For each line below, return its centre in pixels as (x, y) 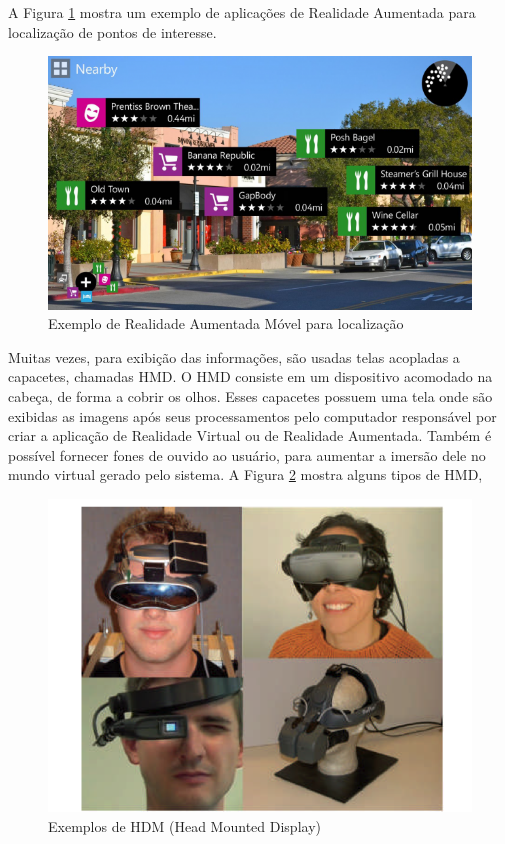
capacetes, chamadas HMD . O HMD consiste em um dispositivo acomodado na (250, 376)
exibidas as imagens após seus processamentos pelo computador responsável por (252, 415)
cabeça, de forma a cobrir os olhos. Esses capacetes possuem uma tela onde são (250, 396)
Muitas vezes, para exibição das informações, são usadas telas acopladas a (234, 356)
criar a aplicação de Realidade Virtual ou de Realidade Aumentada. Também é (250, 435)
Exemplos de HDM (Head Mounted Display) (184, 825)
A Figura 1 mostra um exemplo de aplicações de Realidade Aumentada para (242, 12)
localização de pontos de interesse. (112, 31)
